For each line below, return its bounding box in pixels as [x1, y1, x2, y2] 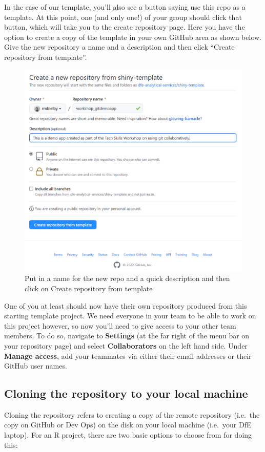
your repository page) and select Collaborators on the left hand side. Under [4, 340, 248, 351]
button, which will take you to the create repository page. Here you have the [4, 21, 245, 32]
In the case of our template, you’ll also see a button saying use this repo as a [4, 2, 246, 12]
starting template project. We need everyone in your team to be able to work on [4, 310, 256, 321]
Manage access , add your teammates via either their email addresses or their [4, 350, 252, 361]
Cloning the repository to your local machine [4, 385, 248, 401]
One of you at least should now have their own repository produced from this [4, 300, 247, 311]
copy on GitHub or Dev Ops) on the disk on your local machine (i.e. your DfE [4, 419, 252, 430]
